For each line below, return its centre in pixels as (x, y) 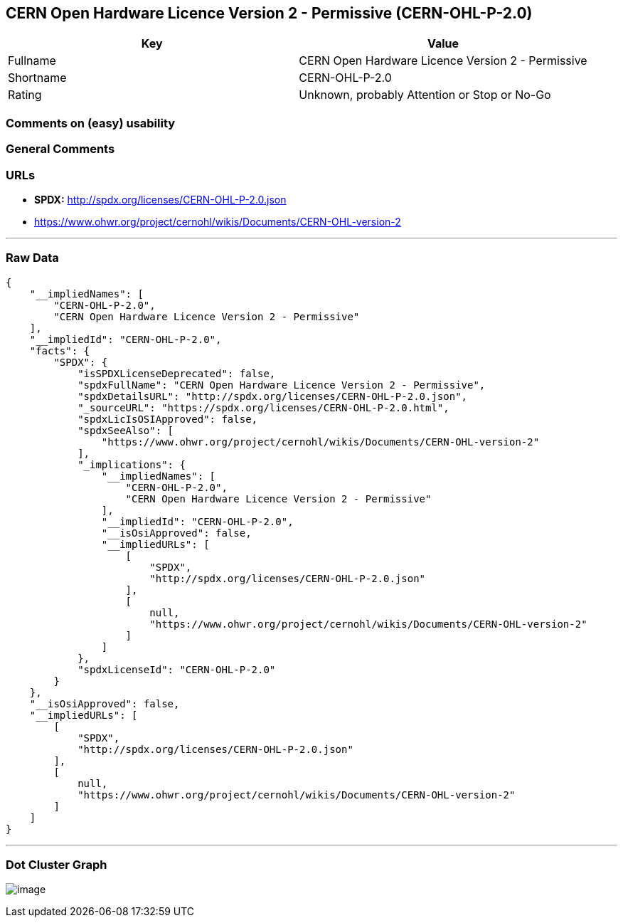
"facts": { (60, 350)
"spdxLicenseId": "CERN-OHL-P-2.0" (177, 669)
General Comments (60, 149)
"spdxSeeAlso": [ (126, 430)
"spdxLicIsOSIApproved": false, (168, 419)
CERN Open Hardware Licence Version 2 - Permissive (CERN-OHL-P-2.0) (269, 13)
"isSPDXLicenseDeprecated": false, (177, 373)
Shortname (37, 78)
